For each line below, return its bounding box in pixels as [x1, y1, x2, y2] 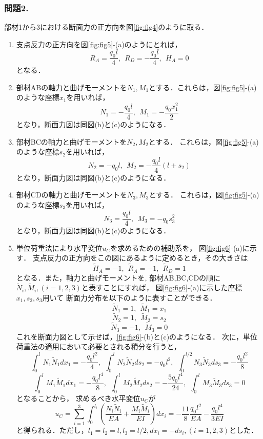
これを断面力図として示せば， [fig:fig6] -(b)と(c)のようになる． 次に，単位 [16, 331, 258, 342]
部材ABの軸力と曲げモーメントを [16, 82, 127, 92]
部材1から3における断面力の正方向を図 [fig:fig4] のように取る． [4, 22, 209, 32]
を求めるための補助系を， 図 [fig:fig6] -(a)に [110, 242, 250, 253]
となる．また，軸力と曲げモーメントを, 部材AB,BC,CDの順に [16, 272, 221, 283]
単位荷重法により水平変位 [16, 242, 103, 253]
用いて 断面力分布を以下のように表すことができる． [42, 292, 217, 303]
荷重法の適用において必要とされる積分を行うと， [16, 341, 181, 352]
